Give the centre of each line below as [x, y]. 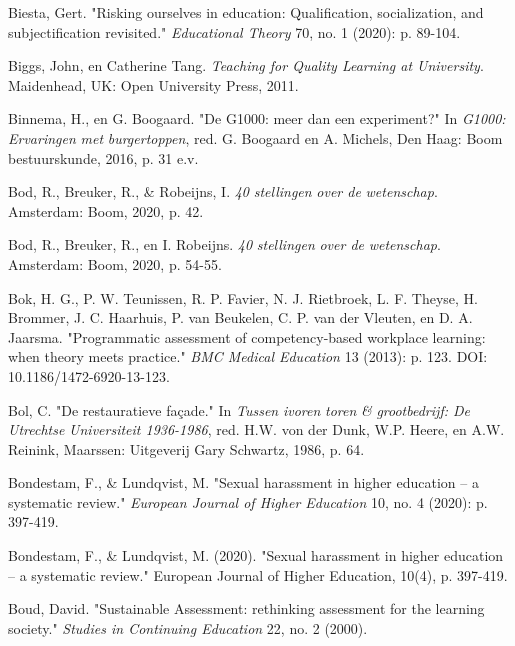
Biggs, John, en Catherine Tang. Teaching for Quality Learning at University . [246, 65]
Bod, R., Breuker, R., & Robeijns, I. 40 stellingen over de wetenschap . [223, 191]
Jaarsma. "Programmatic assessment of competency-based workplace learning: [247, 336]
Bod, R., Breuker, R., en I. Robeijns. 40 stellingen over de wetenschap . [224, 244]
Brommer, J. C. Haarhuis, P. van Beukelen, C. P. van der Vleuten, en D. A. [240, 317]
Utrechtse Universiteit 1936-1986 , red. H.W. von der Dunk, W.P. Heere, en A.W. [256, 429]
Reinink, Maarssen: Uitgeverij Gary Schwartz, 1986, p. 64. [186, 448]
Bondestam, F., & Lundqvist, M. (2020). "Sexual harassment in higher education [256, 555]
